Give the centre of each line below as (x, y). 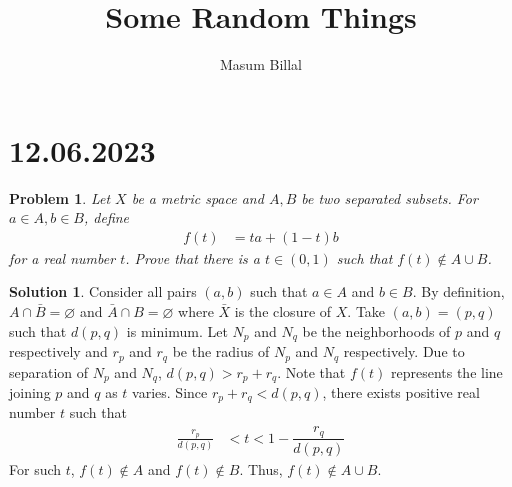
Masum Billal (261, 64)
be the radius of (221, 351)
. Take (366, 311)
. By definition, (458, 291)
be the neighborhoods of (376, 330)
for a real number (62, 257)
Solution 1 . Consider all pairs (103, 291)
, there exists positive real (401, 392)
